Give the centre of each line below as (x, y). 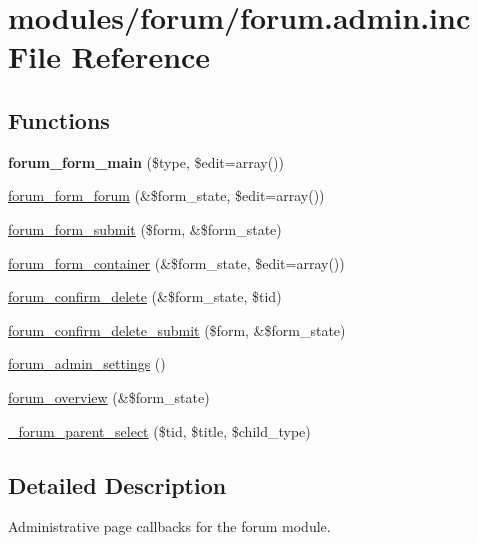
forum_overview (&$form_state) (109, 396)
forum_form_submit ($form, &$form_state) (145, 228)
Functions (59, 119)
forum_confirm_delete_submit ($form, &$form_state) (177, 329)
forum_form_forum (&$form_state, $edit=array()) (166, 195)
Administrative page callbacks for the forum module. (169, 526)
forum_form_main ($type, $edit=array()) (146, 161)
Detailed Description (117, 484)
